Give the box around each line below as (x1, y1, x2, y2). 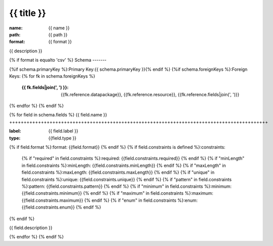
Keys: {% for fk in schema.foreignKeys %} (9, 73, 95, 79)
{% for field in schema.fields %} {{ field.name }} (9, 112, 107, 118)
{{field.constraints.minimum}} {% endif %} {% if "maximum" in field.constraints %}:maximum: (21, 190, 213, 196)
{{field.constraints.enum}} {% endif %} (21, 204, 101, 210)
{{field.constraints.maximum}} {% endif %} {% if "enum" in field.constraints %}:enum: (21, 197, 198, 203)
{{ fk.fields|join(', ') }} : (21, 85, 69, 91)
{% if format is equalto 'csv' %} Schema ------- (9, 57, 107, 63)
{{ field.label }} (48, 128, 78, 134)
